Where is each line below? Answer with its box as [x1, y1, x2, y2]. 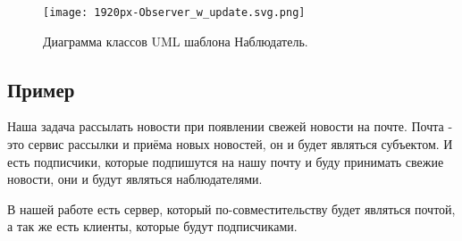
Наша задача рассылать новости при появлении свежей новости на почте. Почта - [7, 117, 453, 136]
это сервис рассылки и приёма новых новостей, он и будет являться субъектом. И [7, 135, 453, 154]
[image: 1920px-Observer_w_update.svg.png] [43, 6, 306, 19]
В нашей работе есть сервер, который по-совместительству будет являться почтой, [7, 199, 456, 218]
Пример [7, 75, 75, 103]
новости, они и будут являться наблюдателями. [7, 170, 263, 188]
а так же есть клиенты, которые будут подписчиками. [7, 217, 298, 236]
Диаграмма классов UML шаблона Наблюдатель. [43, 31, 308, 50]
